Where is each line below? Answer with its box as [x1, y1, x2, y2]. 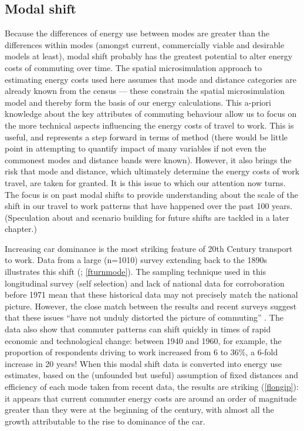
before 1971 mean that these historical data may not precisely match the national [5, 288, 298, 301]
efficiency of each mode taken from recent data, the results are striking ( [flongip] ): [5, 381, 299, 393]
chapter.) [5, 223, 37, 235]
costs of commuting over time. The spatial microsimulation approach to [5, 61, 262, 73]
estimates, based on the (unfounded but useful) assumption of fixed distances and [5, 369, 298, 381]
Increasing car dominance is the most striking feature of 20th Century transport [5, 242, 293, 254]
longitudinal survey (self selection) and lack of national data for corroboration [5, 277, 285, 289]
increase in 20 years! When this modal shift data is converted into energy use [5, 357, 282, 369]
